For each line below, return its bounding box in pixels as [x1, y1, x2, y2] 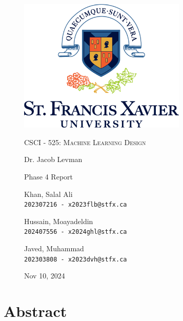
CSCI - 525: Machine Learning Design [24, 136, 146, 147]
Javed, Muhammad [24, 243, 84, 254]
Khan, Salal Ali [24, 188, 73, 199]
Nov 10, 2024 [24, 270, 65, 281]
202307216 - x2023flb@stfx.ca [24, 201, 127, 209]
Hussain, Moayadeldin [24, 215, 93, 226]
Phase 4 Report [24, 171, 73, 182]
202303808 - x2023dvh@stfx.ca [24, 255, 127, 263]
